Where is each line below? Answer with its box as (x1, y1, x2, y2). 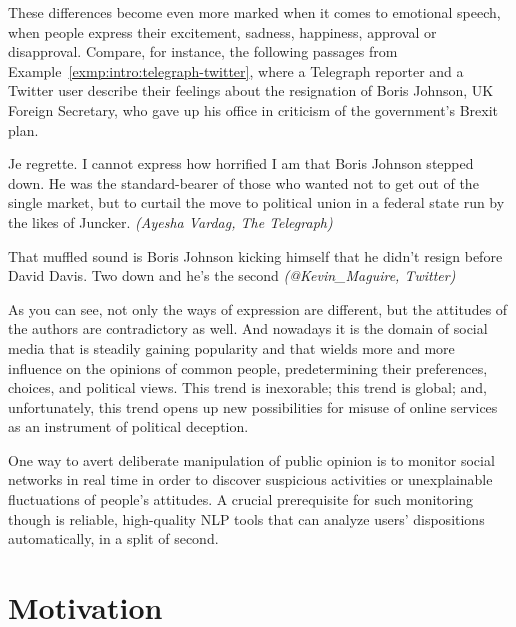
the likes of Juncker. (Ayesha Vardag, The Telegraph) (8, 211, 333, 232)
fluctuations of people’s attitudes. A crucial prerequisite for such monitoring (8, 489, 473, 510)
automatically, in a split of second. (8, 528, 219, 549)
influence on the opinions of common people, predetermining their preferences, (8, 357, 488, 378)
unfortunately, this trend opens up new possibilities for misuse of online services (8, 396, 498, 417)
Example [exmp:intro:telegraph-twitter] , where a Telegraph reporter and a (8, 60, 464, 81)
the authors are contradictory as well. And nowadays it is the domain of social (8, 318, 488, 339)
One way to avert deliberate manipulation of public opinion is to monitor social (8, 449, 495, 470)
